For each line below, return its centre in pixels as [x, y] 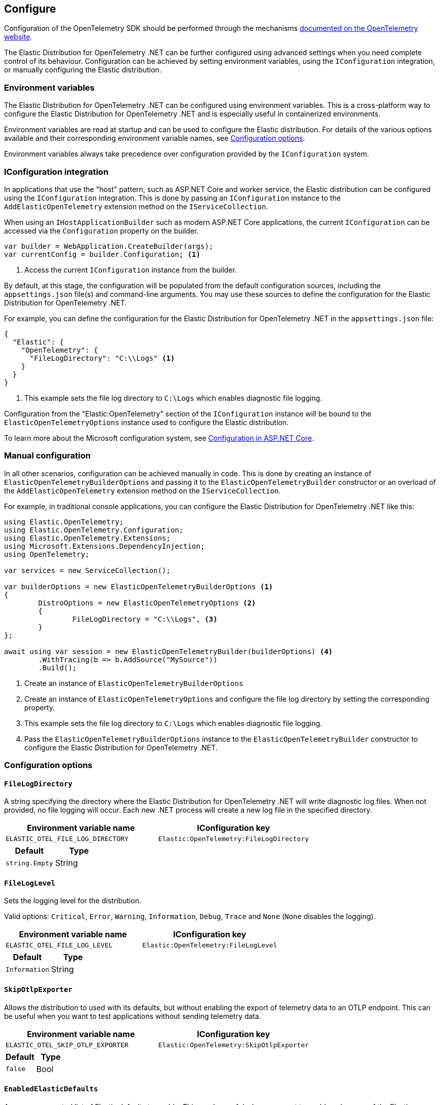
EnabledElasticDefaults [51, 1089]
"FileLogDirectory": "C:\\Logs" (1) [102, 358]
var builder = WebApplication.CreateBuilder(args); [109, 246]
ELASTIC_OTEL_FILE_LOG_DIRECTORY [67, 839]
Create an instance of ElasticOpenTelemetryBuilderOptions [134, 683]
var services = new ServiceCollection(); [87, 570]
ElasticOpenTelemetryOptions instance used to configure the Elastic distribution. [146, 422]
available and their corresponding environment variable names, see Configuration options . [155, 138]
